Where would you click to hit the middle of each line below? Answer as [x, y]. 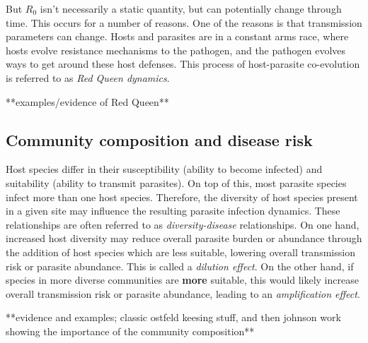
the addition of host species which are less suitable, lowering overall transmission [180, 252]
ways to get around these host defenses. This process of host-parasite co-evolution [183, 64]
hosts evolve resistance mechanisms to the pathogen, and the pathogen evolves [176, 50]
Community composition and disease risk [159, 139]
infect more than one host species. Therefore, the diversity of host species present [182, 197]
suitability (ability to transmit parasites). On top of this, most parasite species [176, 182]
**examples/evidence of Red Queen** [87, 101]
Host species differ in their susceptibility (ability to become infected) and [164, 169]
